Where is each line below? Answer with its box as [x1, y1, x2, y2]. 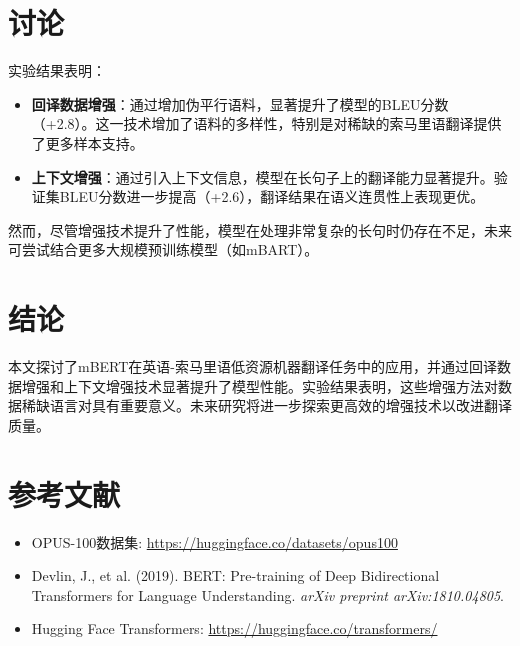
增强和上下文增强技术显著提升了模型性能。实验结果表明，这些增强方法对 [21, 375, 498, 396]
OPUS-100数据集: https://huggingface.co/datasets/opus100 [31, 531, 398, 552]
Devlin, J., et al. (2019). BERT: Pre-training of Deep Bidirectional [31, 565, 440, 586]
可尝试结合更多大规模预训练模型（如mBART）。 [8, 239, 319, 260]
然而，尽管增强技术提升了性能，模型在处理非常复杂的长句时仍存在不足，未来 [8, 219, 512, 240]
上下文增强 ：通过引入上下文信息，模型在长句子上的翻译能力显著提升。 [31, 166, 494, 187]
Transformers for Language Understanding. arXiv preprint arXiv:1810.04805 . [31, 584, 504, 605]
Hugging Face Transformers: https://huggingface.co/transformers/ [31, 618, 438, 639]
